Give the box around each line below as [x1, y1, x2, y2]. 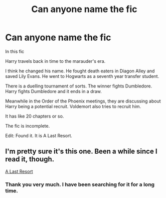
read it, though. [5, 155, 55, 164]
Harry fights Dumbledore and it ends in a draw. [5, 88, 102, 94]
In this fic [5, 48, 25, 54]
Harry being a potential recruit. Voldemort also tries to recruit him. [5, 103, 141, 109]
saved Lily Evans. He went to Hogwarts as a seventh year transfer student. [5, 73, 159, 79]
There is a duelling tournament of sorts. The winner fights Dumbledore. [5, 83, 152, 89]
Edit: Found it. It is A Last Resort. [5, 132, 73, 139]
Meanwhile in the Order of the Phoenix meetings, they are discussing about [5, 98, 161, 104]
